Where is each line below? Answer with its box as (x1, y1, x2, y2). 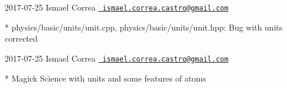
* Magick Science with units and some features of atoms (5, 72, 206, 84)
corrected (5, 32, 38, 45)
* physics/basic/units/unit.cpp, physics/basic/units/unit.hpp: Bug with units (5, 21, 283, 33)
